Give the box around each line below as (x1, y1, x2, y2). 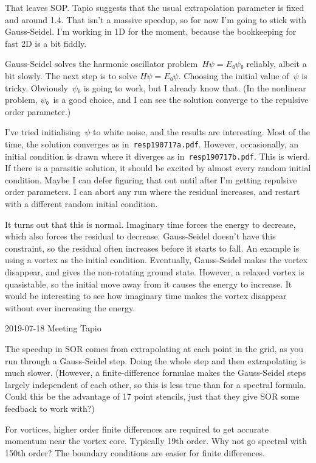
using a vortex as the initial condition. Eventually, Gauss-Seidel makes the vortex (5, 253, 308, 266)
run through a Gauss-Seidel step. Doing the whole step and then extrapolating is (5, 354, 306, 367)
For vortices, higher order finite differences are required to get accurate (5, 422, 269, 435)
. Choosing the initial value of (178, 69, 289, 82)
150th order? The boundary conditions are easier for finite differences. (5, 446, 265, 459)
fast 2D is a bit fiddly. (5, 37, 87, 49)
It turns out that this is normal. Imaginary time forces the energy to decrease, (5, 217, 296, 230)
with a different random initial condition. (5, 197, 158, 210)
